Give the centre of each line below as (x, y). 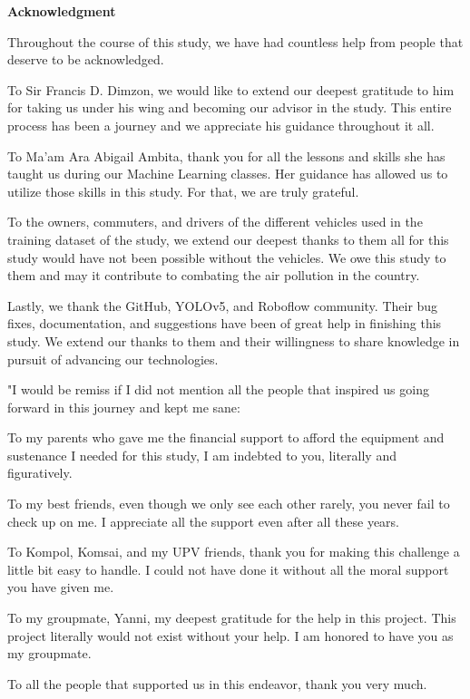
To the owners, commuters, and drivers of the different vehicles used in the (215, 222)
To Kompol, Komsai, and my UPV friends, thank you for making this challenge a (234, 552)
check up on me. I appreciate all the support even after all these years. (204, 521)
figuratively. (40, 473)
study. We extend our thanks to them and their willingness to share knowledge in (234, 340)
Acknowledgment (62, 11)
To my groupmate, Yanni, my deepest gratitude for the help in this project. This (232, 618)
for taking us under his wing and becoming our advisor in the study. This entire (230, 107)
